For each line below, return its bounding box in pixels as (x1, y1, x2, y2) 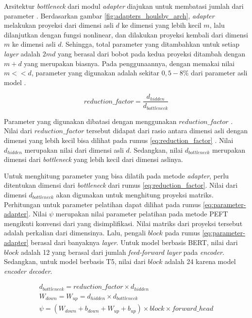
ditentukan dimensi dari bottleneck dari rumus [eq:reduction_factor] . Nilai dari (4, 180, 238, 190)
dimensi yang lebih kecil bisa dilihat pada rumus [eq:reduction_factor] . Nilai (4, 135, 234, 145)
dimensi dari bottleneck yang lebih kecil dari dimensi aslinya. (4, 154, 183, 164)
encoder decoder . (4, 265, 52, 276)
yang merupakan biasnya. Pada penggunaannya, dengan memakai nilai (24, 58, 235, 68)
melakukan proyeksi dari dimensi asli (4, 20, 114, 30)
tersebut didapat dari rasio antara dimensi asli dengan (86, 125, 248, 136)
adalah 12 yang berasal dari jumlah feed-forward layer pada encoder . (21, 247, 224, 257)
